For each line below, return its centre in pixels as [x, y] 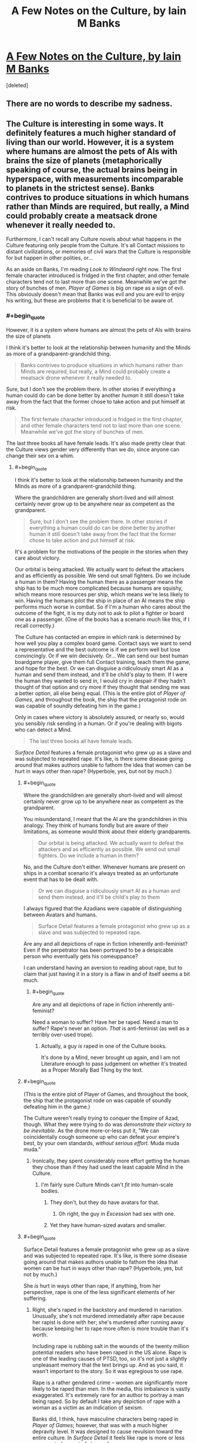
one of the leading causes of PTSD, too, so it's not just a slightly [109, 1358]
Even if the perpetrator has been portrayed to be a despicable [98, 950]
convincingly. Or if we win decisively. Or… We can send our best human [101, 656]
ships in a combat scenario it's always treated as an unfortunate [101, 873]
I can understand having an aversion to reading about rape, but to [103, 968]
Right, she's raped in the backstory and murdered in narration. [108, 1309]
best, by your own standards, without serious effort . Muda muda [101, 1143]
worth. [40, 1335]
